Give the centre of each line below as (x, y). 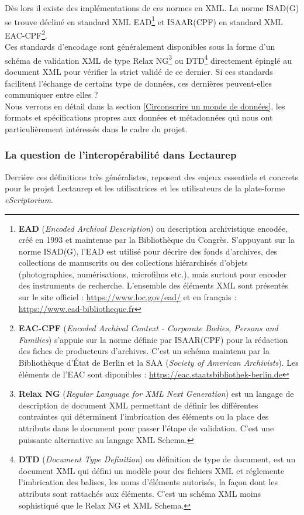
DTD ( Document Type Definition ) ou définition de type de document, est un (157, 459)
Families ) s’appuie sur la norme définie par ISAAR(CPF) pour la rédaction (153, 339)
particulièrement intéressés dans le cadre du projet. (96, 128)
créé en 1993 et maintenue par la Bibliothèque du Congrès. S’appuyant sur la (157, 240)
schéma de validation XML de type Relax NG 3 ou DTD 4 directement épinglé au (148, 59)
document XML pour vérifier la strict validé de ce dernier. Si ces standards (139, 71)
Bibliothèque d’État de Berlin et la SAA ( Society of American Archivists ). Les (158, 363)
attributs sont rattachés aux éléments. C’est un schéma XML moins (139, 493)
